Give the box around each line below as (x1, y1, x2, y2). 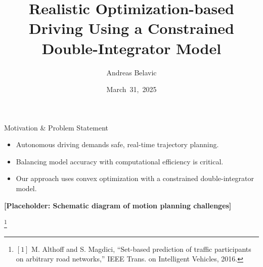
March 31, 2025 (106, 84, 157, 95)
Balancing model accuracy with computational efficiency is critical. (16, 156, 224, 166)
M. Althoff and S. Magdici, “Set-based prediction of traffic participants (31, 243, 251, 254)
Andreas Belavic (106, 67, 157, 77)
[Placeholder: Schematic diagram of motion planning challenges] (4, 200, 232, 210)
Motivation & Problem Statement (4, 122, 108, 132)
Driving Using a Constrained (29, 18, 234, 38)
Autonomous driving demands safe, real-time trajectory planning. (16, 139, 219, 150)
